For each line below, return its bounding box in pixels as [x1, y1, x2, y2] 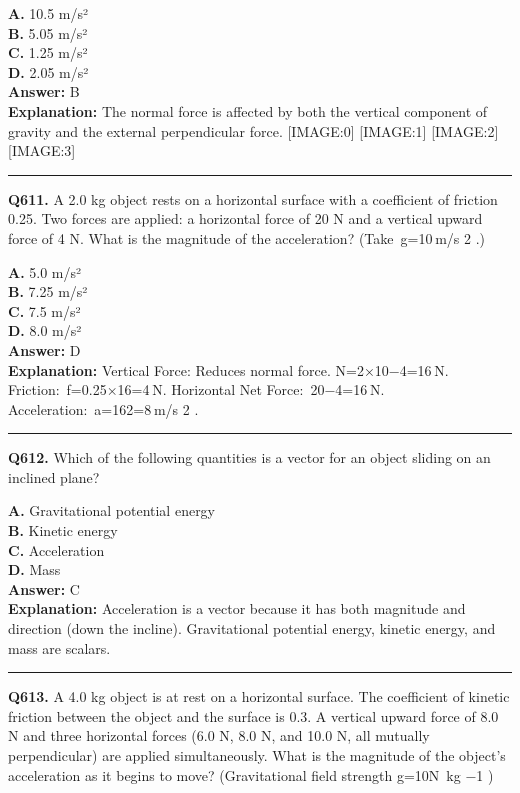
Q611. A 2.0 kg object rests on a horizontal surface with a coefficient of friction [8, 188, 498, 209]
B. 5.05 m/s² [8, 22, 88, 43]
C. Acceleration [8, 539, 105, 560]
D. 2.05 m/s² [8, 61, 89, 82]
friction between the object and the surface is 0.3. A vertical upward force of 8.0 [8, 705, 499, 726]
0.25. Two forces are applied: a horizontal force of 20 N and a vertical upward [8, 208, 483, 229]
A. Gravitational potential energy [8, 500, 216, 521]
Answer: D [8, 339, 81, 360]
